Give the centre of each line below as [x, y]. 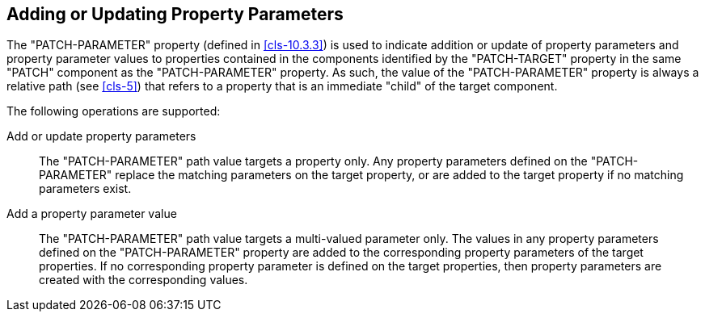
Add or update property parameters [101, 136]
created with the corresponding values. [144, 280]
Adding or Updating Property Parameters [175, 14]
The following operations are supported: [114, 111]
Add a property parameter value [92, 214]
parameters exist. [85, 189]
